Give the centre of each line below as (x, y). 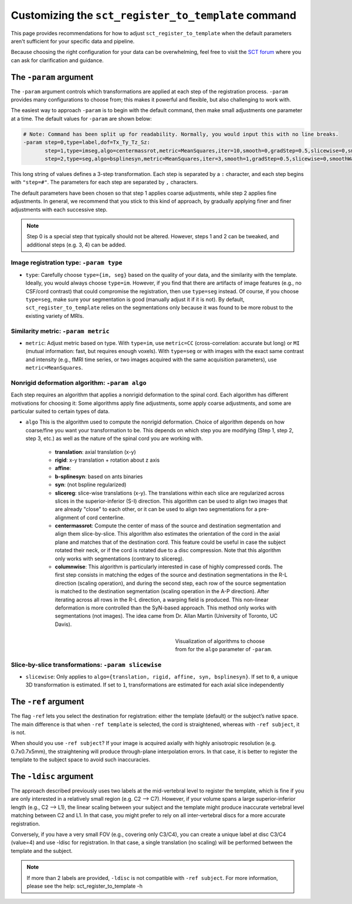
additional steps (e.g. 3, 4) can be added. (76, 245)
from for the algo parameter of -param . (224, 649)
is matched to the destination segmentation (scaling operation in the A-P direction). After (162, 591)
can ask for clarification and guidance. (57, 60)
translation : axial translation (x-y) (95, 452)
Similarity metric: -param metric (60, 331)
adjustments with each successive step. (59, 209)
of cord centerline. (102, 517)
